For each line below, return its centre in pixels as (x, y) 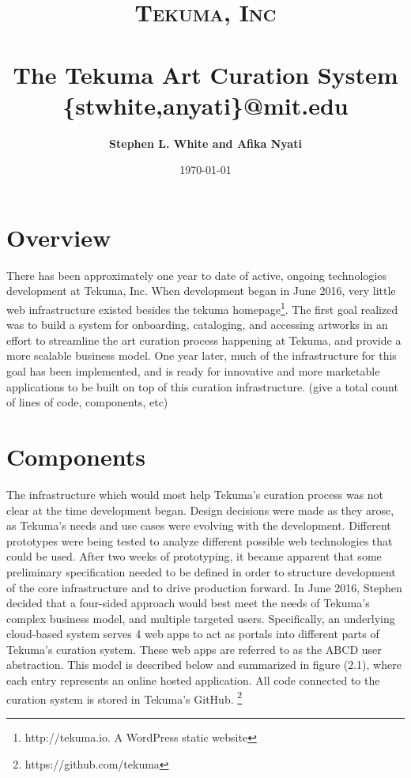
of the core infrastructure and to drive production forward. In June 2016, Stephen (204, 587)
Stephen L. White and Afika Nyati (205, 143)
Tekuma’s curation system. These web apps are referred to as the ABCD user (194, 649)
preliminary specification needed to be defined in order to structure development (201, 571)
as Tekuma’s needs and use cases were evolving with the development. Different (199, 525)
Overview (59, 237)
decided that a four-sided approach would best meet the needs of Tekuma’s (188, 603)
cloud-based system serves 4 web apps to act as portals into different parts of (193, 634)
